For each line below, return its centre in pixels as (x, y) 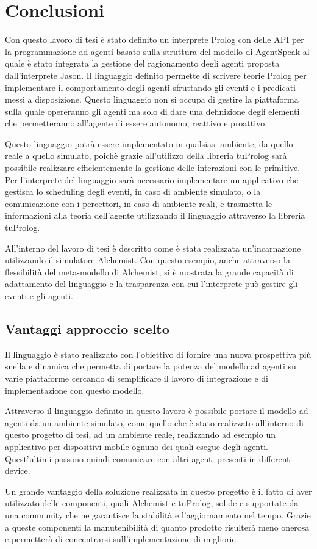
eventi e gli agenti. (39, 296)
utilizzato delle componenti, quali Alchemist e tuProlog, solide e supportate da (152, 503)
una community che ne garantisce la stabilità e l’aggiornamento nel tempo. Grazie (158, 514)
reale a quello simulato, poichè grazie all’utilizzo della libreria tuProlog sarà (146, 155)
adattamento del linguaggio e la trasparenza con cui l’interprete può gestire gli (151, 284)
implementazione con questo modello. (75, 390)
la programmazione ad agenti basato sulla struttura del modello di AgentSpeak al (157, 51)
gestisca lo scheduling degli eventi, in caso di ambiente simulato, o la (133, 191)
